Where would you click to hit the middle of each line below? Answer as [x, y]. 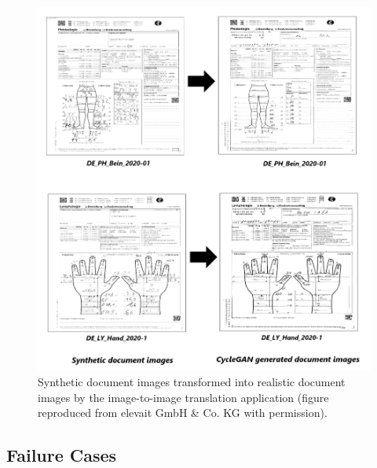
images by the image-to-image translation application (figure [183, 397]
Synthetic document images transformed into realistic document [192, 381]
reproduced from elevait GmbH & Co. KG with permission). [183, 413]
